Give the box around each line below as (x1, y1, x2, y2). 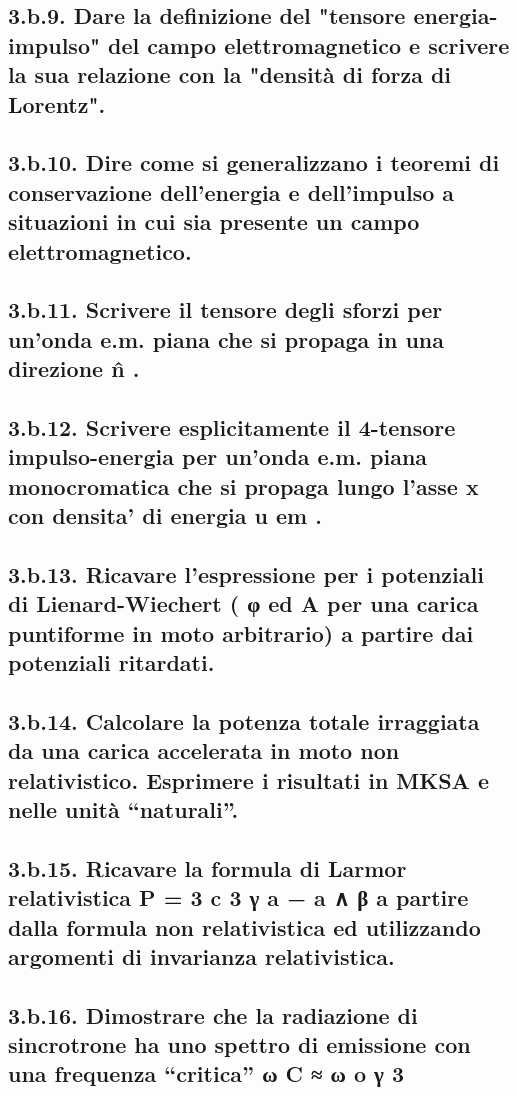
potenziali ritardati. (8, 646, 215, 677)
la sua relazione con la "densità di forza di (8, 59, 452, 90)
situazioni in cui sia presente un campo (8, 206, 420, 237)
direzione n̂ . (8, 353, 140, 384)
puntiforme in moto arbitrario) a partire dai (8, 617, 474, 648)
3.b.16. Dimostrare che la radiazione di (8, 999, 418, 1030)
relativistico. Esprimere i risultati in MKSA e (8, 764, 489, 795)
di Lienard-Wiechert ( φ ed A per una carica (8, 588, 479, 619)
